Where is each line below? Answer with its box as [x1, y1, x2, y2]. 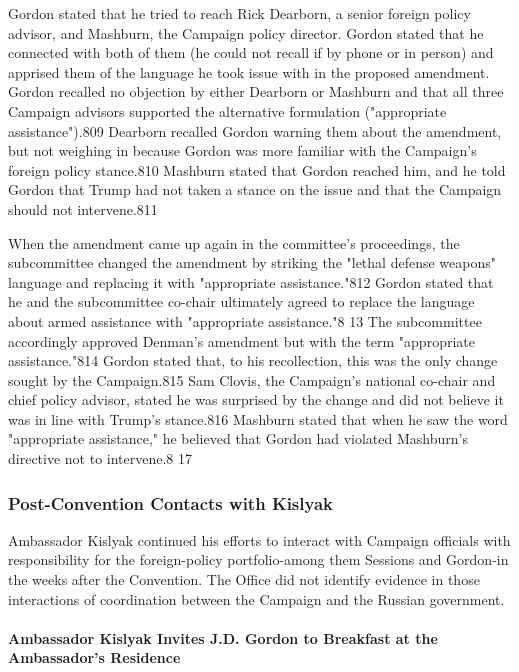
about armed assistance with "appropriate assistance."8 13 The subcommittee [8, 310, 482, 331]
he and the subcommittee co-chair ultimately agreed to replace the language [8, 291, 475, 312]
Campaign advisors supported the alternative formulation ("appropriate [8, 100, 447, 121]
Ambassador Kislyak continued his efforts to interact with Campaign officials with [8, 529, 511, 550]
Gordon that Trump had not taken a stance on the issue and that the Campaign [8, 179, 502, 200]
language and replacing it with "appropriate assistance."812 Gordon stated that [8, 271, 494, 292]
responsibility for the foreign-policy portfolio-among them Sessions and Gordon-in [8, 549, 509, 570]
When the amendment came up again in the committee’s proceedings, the [8, 232, 460, 253]
